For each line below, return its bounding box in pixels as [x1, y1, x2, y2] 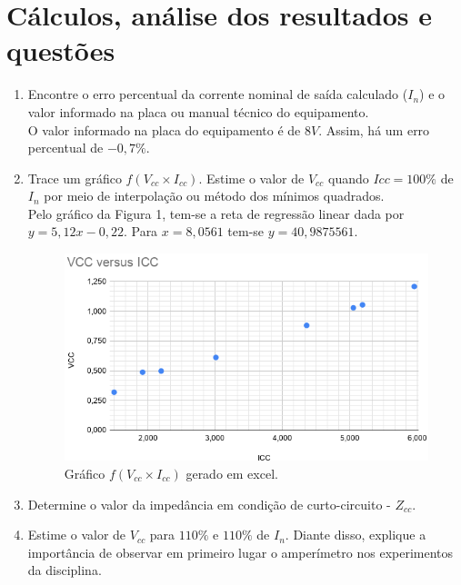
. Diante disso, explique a [285, 525, 426, 544]
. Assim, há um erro [318, 120, 430, 139]
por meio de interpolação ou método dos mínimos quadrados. [44, 186, 385, 205]
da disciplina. [27, 560, 102, 580]
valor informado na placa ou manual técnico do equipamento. [27, 102, 369, 121]
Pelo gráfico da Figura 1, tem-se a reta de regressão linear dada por [27, 203, 405, 223]
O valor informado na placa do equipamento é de [27, 120, 301, 139]
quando [327, 168, 369, 187]
